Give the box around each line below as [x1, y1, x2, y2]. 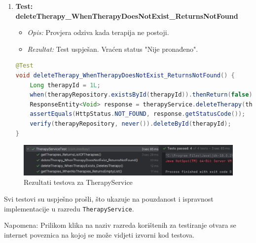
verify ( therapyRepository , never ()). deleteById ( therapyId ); [30, 120, 231, 127]
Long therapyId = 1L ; [30, 81, 101, 89]
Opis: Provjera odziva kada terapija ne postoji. [27, 27, 169, 37]
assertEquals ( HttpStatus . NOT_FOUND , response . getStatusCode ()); [30, 110, 246, 118]
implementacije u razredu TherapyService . [4, 203, 134, 213]
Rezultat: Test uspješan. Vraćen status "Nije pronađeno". [27, 43, 198, 54]
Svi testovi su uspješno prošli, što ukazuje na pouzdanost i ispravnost [4, 194, 214, 204]
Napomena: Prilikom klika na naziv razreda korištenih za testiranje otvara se [4, 220, 236, 230]
